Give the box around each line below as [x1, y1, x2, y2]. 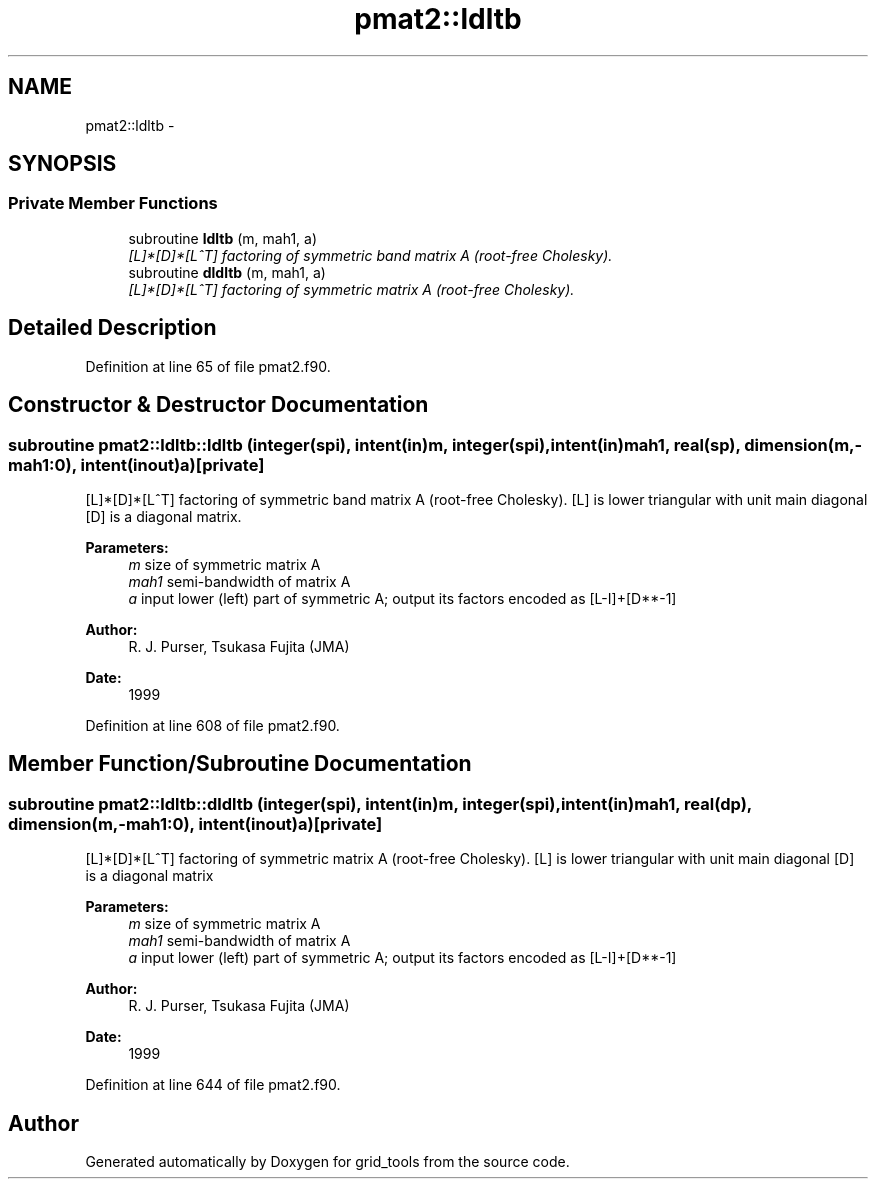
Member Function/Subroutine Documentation [8, 751, 472, 777]
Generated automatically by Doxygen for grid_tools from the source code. [85, 1152, 570, 1170]
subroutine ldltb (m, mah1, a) [128, 229, 318, 247]
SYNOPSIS [8, 151, 117, 177]
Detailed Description [8, 315, 217, 341]
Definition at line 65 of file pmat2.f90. [85, 357, 331, 375]
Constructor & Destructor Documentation [8, 392, 429, 418]
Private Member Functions [8, 193, 218, 214]
